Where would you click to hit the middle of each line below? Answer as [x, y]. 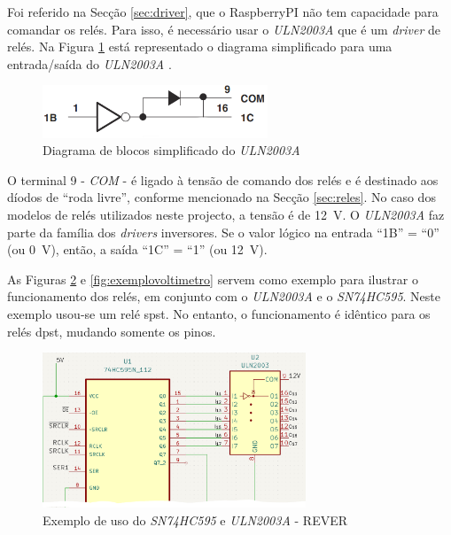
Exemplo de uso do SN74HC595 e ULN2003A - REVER [195, 519]
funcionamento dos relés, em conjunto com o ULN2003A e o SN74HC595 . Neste [224, 296]
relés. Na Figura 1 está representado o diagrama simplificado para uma [200, 47]
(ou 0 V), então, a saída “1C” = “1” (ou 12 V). [137, 249]
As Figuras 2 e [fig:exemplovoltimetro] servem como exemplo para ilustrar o [213, 279]
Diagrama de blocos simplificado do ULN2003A [171, 150]
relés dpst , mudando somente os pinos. [112, 331]
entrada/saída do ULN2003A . [89, 63]
